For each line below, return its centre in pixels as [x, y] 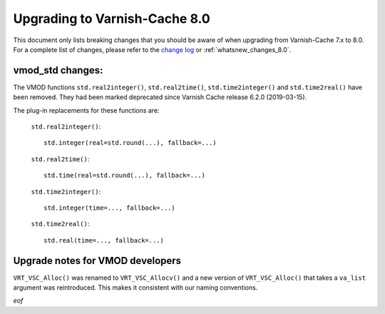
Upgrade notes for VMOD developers [97, 260]
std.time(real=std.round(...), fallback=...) [125, 176]
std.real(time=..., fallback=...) [104, 240]
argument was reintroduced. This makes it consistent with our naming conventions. [135, 288]
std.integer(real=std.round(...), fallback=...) [130, 143]
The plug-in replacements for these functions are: [86, 110]
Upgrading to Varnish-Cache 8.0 [112, 19]
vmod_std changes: [58, 70]
